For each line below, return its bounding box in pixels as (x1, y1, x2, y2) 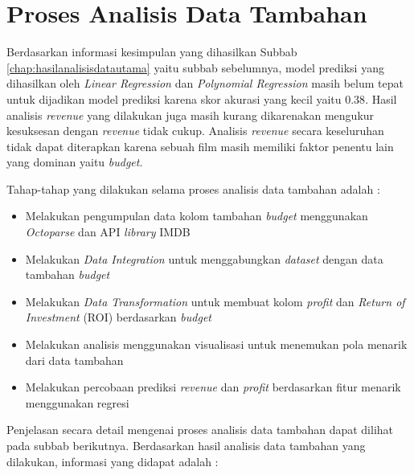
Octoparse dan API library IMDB (25, 223, 191, 240)
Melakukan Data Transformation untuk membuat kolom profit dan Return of (25, 293, 405, 309)
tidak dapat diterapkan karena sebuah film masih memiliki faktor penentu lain (6, 137, 394, 154)
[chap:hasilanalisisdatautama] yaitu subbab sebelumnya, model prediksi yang (6, 59, 384, 76)
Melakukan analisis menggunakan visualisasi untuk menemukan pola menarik (25, 336, 408, 353)
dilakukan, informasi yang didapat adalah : (6, 452, 219, 469)
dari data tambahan (25, 351, 124, 368)
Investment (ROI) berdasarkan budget (25, 309, 211, 326)
